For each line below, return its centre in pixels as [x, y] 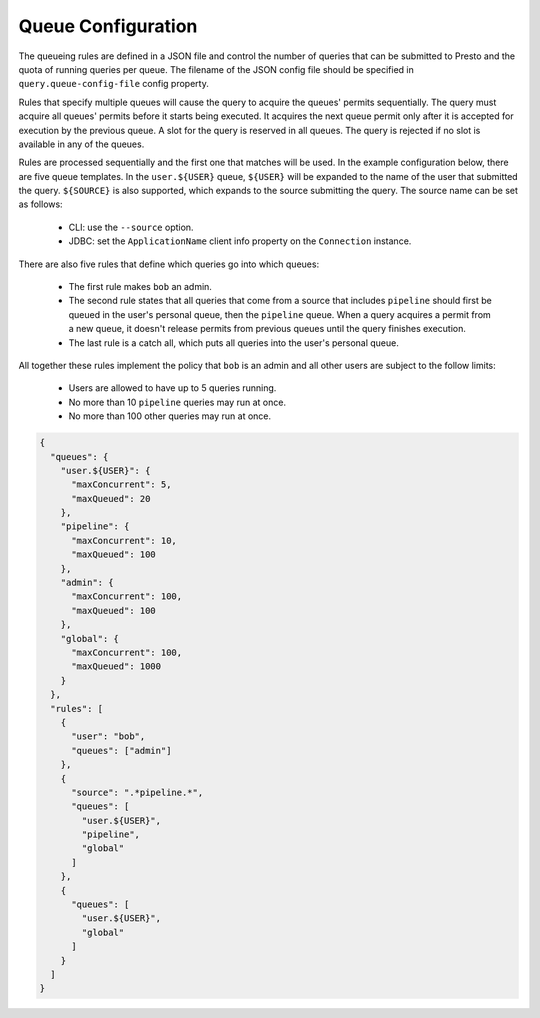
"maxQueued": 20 [111, 498]
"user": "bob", [108, 736]
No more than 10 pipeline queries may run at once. [177, 402]
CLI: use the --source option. [131, 227]
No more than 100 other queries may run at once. [170, 416]
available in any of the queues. [81, 144]
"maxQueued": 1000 [116, 666]
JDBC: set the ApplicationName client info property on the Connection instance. [240, 241]
